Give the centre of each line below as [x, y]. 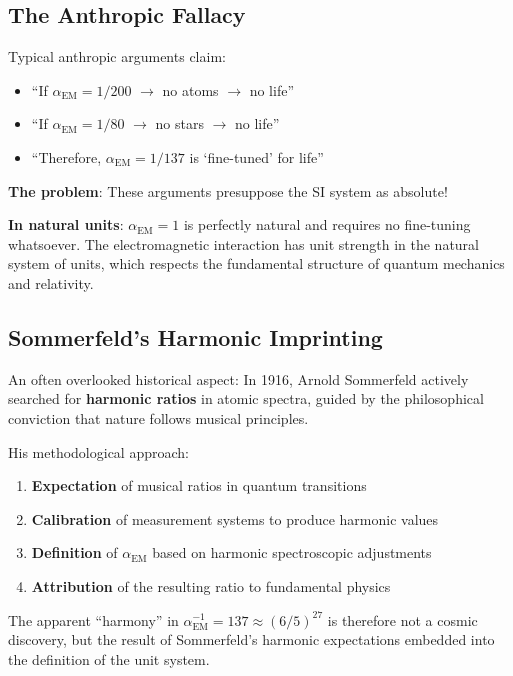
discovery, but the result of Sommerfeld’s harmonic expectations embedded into [251, 639]
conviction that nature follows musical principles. [158, 417]
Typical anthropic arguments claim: [117, 56]
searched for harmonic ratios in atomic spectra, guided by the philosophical [246, 398]
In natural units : [66, 224]
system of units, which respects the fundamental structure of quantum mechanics [256, 263]
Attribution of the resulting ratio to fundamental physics [211, 585]
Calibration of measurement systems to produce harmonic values [235, 518]
